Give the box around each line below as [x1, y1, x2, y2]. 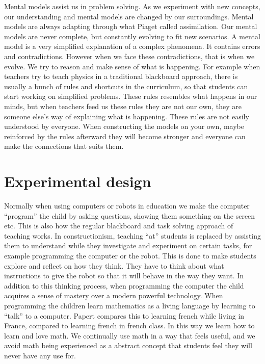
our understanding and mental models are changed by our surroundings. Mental [4, 11, 254, 21]
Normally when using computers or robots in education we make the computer [4, 200, 250, 211]
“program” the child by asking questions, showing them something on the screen [4, 210, 255, 221]
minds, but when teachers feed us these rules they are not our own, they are [4, 100, 242, 111]
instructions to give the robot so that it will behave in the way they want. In [4, 270, 244, 281]
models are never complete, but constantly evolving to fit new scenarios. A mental [4, 31, 260, 41]
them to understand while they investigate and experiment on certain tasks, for [4, 240, 252, 251]
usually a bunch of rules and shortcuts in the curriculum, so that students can [4, 81, 248, 91]
